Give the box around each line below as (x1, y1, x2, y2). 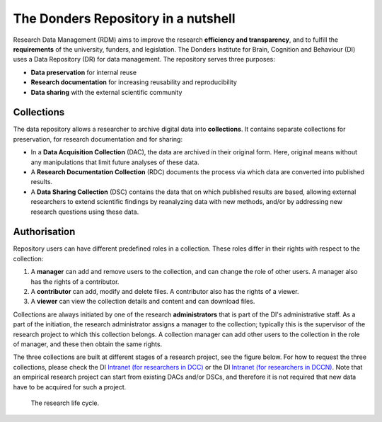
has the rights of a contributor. (30, 277, 120, 286)
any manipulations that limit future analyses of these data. (30, 158, 199, 166)
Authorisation (13, 226, 76, 238)
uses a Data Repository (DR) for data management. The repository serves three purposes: (13, 55, 276, 64)
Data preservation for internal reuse (30, 68, 137, 76)
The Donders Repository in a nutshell (13, 11, 236, 26)
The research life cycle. (30, 399, 99, 407)
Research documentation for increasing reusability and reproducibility (30, 78, 237, 86)
